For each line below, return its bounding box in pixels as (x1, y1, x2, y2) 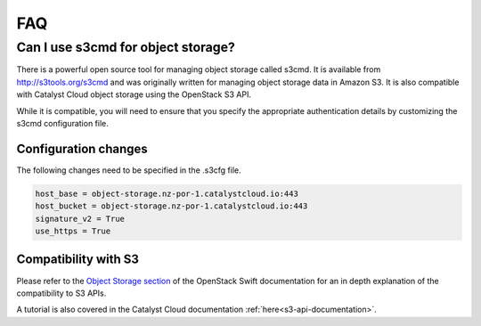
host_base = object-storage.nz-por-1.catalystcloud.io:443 (35, 188, 298, 199)
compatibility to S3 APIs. (16, 288, 107, 298)
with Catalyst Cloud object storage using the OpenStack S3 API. (16, 89, 251, 100)
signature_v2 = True (35, 214, 125, 224)
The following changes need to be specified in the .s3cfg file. (16, 165, 242, 175)
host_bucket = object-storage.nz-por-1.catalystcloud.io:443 (35, 201, 308, 211)
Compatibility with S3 (16, 252, 140, 267)
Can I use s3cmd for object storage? (16, 39, 236, 55)
